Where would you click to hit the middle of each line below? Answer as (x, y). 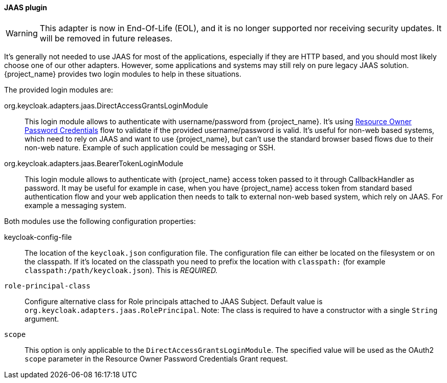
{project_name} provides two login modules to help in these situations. (123, 74)
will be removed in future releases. (106, 38)
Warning (22, 33)
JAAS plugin (26, 7)
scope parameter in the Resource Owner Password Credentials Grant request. (156, 358)
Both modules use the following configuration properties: (100, 221)
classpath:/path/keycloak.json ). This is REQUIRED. (121, 270)
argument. (42, 319)
